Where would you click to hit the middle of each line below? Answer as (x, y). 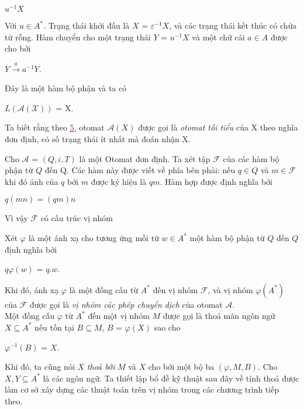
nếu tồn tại (54, 327)
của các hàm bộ (251, 158)
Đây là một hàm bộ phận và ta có (66, 88)
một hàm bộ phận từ (227, 238)
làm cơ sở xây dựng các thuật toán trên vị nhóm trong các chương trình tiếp (142, 389)
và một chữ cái (218, 37)
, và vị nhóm (230, 289)
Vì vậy (16, 218)
